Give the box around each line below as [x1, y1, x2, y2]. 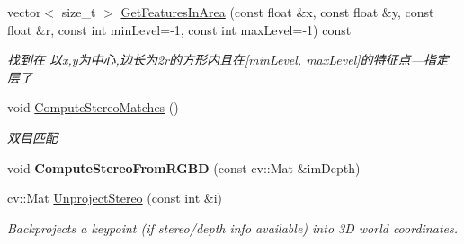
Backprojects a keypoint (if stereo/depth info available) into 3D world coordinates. [7, 218, 458, 237]
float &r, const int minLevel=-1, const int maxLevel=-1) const [7, 20, 352, 39]
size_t [61, 3, 96, 21]
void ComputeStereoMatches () [7, 98, 179, 117]
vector [7, 3, 41, 21]
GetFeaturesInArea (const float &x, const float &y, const [120, 3, 434, 21]
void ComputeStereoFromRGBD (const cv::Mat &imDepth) [7, 158, 361, 177]
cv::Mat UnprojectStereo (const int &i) [7, 188, 222, 207]
